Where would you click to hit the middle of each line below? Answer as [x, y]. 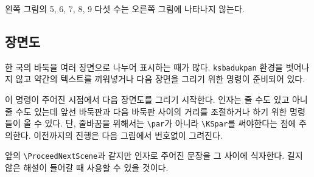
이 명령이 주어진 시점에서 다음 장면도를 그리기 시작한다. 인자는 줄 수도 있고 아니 [156, 99]
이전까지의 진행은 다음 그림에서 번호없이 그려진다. [128, 135]
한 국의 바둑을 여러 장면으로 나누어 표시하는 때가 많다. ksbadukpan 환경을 [144, 67]
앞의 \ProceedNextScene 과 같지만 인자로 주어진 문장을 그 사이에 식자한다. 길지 [154, 155]
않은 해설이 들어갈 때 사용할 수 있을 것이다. [87, 168]
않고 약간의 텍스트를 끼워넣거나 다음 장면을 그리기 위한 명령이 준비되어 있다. [160, 79]
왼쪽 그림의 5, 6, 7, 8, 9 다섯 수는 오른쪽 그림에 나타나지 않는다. [125, 9]
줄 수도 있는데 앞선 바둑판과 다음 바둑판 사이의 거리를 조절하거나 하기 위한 [146, 111]
